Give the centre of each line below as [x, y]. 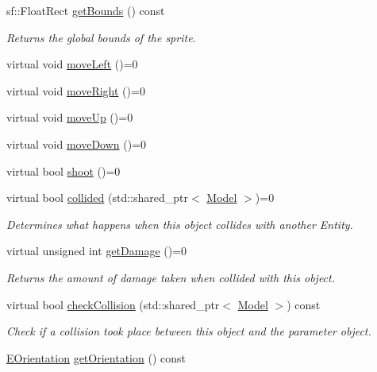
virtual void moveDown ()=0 [77, 143]
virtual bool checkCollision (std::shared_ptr [113, 304]
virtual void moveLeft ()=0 [72, 64]
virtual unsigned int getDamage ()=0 [97, 251]
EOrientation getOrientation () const [96, 357]
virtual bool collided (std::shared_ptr [98, 198]
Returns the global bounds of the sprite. [101, 37]
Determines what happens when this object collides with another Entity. [180, 224]
